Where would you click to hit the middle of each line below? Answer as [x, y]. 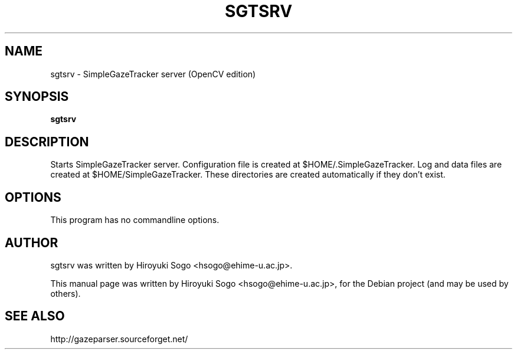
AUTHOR [32, 242]
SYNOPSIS [37, 97]
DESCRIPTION [47, 142]
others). [66, 293]
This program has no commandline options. [135, 220]
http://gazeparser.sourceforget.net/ [119, 339]
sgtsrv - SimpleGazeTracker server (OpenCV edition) [153, 74]
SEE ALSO [35, 316]
